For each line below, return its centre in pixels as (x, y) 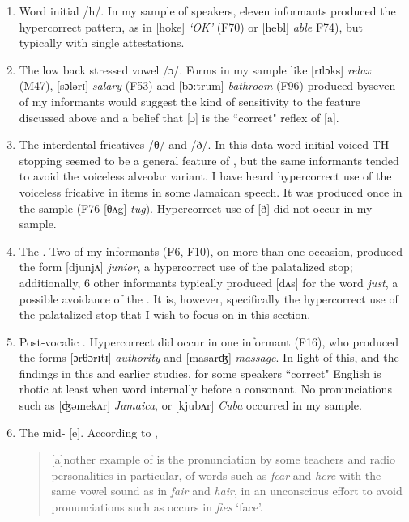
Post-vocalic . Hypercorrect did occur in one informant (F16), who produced (209, 341)
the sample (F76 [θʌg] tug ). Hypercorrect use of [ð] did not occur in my (196, 208)
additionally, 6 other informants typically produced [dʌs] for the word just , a (209, 282)
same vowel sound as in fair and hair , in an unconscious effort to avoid (227, 491)
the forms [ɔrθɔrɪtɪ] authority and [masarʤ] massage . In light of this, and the (209, 357)
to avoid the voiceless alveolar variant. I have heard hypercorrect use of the (205, 176)
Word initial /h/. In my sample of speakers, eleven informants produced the (207, 11)
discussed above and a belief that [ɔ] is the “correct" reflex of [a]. (179, 117)
